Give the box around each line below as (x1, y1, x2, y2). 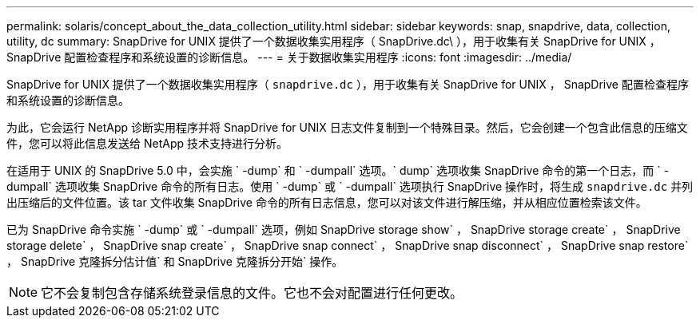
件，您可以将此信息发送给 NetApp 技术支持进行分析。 (6, 136, 288, 150)
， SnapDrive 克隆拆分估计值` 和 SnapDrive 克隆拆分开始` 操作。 (6, 255, 344, 268)
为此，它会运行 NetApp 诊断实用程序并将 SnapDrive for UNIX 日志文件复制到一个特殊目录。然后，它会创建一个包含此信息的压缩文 (6, 121, 688, 134)
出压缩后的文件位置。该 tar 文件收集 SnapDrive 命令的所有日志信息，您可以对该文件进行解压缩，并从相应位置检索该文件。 (6, 196, 647, 209)
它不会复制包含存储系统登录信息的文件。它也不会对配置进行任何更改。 (41, 285, 463, 301)
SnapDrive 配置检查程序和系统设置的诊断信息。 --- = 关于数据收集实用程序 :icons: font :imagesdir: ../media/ (6, 50, 572, 64)
